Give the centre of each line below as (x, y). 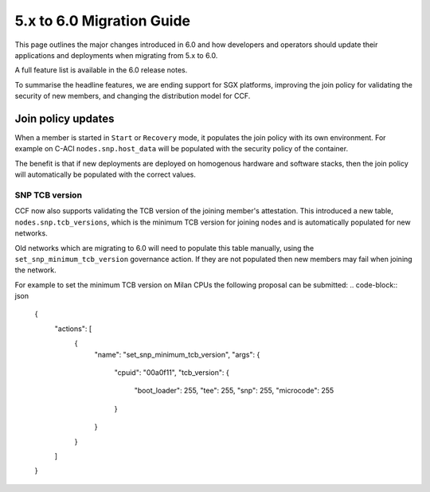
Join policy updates (64, 118)
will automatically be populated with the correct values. (106, 174)
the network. (35, 270)
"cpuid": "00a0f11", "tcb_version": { (172, 373)
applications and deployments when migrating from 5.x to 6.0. (116, 55)
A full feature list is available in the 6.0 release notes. (101, 70)
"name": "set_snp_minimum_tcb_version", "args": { (177, 354)
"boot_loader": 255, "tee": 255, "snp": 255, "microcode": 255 (234, 391)
